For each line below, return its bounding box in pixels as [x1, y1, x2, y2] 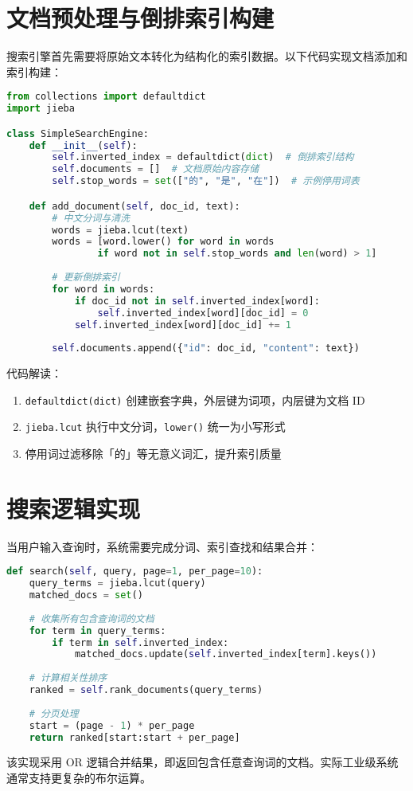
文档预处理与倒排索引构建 [6, 2, 275, 34]
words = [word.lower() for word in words [52, 236, 275, 248]
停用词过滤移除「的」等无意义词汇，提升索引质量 [25, 445, 282, 462]
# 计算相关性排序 [29, 672, 107, 684]
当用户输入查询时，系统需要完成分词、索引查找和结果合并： [6, 538, 318, 554]
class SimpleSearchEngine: [6, 127, 149, 139]
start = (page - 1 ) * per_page [29, 719, 195, 731]
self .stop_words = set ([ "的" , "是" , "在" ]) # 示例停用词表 [52, 175, 360, 187]
